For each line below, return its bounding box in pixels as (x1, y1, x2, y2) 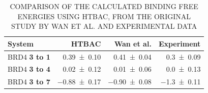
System (8, 38, 34, 49)
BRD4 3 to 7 (8, 76, 50, 87)
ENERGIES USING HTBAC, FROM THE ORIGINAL (17, 11, 191, 21)
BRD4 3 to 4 (8, 64, 50, 74)
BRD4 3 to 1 (8, 51, 50, 62)
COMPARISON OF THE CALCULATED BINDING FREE (10, 1, 198, 11)
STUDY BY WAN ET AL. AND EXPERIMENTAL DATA (11, 21, 197, 31)
